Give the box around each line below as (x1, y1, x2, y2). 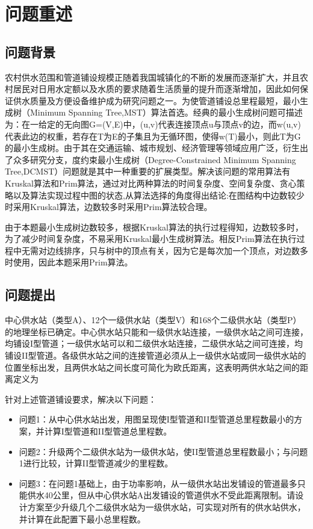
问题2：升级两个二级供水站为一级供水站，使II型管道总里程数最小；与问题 (19, 445, 308, 457)
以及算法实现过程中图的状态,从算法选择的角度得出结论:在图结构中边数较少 (13, 188, 305, 201)
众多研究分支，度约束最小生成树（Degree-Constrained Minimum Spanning (13, 153, 296, 166)
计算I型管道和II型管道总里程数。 (44, 425, 172, 438)
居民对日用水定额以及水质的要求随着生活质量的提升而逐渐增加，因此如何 (13, 82, 300, 95)
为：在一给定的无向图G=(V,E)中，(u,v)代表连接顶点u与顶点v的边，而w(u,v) (5, 117, 301, 130)
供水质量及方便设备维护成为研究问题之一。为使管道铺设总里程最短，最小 (13, 94, 300, 107)
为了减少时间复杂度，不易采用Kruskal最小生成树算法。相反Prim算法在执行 (5, 232, 297, 245)
